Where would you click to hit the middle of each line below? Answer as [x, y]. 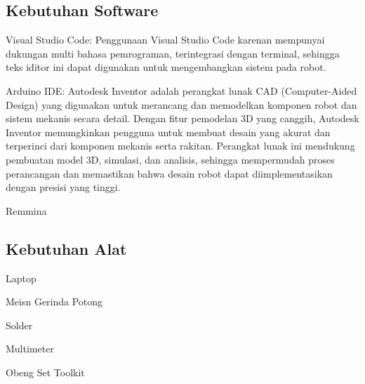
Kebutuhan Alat [66, 248]
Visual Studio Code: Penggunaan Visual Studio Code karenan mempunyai [165, 40]
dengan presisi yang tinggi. [63, 187]
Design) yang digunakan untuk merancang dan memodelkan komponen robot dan [181, 104]
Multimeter [30, 349]
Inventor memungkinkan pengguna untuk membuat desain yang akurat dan [168, 132]
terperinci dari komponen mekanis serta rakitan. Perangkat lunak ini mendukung [180, 146]
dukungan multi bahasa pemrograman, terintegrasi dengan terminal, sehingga [173, 53]
